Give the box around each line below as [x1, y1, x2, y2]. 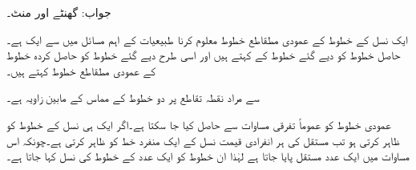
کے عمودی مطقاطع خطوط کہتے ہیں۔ [6, 62, 156, 79]
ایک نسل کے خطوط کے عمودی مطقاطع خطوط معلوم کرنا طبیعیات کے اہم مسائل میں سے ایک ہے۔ [6, 30, 408, 47]
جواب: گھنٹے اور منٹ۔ [6, 4, 111, 20]
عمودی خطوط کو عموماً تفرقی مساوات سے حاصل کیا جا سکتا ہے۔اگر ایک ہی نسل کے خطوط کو [6, 115, 391, 132]
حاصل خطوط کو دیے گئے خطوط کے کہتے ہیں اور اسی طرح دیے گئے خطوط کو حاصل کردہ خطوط [6, 47, 401, 63]
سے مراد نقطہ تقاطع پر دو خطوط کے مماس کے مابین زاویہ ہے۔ [6, 89, 260, 106]
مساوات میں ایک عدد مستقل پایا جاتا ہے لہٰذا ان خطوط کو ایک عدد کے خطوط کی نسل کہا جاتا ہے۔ [6, 148, 410, 164]
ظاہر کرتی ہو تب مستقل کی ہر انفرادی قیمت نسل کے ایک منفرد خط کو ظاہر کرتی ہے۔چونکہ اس [6, 132, 400, 148]
